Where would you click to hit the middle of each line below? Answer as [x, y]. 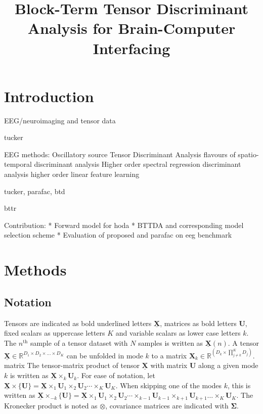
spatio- [248, 154]
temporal [18, 164]
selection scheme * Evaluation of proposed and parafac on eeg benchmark [118, 235]
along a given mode [228, 365]
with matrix [169, 365]
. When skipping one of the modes [169, 385]
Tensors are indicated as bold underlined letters [78, 323]
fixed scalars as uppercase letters [55, 333]
